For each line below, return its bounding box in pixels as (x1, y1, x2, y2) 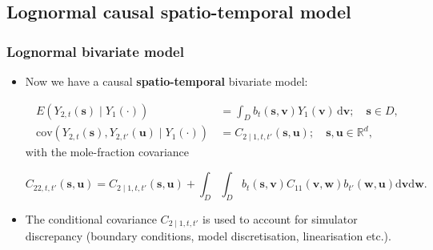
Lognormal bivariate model (6, 41, 184, 61)
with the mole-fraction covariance (25, 143, 190, 160)
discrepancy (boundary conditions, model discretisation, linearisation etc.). (25, 228, 391, 244)
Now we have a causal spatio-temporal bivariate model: (25, 73, 308, 89)
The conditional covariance (25, 210, 157, 227)
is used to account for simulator (202, 210, 358, 227)
